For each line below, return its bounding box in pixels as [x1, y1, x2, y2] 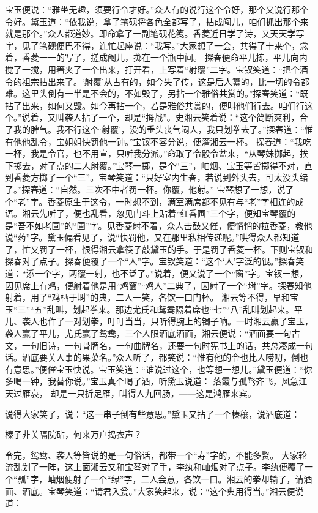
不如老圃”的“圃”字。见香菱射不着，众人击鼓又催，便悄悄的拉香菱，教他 [26, 219, 312, 231]
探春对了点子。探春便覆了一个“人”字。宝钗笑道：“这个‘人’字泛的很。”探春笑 [5, 255, 305, 268]
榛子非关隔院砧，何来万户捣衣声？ [5, 428, 142, 441]
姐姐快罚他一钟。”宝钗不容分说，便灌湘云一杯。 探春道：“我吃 [64, 135, 311, 148]
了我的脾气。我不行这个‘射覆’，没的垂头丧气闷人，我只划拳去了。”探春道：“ [5, 122, 305, 135]
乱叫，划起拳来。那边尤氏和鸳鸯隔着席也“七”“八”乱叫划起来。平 [46, 302, 303, 315]
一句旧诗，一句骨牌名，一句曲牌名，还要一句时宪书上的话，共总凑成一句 [21, 339, 313, 351]
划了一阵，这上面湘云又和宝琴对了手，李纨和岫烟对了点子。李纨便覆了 [21, 460, 305, 473]
